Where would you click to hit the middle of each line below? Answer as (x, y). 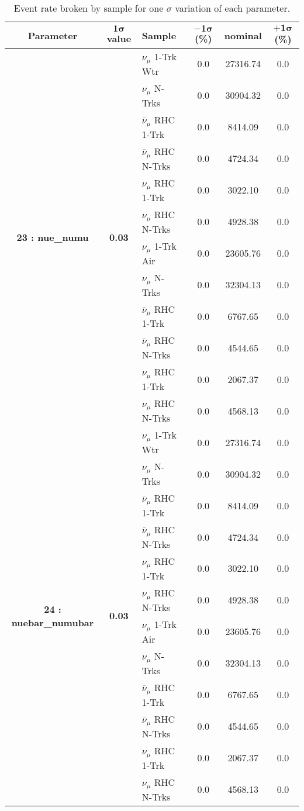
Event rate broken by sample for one (89, 8)
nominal (243, 35)
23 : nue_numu (53, 237)
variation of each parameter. (233, 8)
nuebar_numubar (53, 622)
